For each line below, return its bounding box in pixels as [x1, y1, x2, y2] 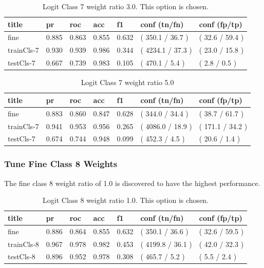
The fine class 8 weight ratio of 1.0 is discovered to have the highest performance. [4, 177, 260, 188]
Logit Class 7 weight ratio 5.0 [81, 77, 174, 88]
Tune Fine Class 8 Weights [4, 157, 118, 170]
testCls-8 [8, 251, 35, 262]
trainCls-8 [8, 238, 39, 249]
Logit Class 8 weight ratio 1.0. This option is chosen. [43, 195, 209, 205]
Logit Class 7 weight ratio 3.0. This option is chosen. [43, 1, 209, 11]
